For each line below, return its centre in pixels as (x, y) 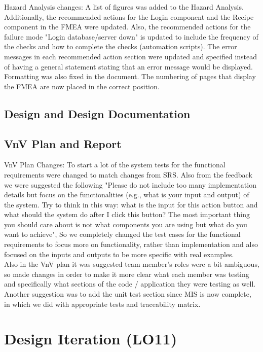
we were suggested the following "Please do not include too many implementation (130, 184)
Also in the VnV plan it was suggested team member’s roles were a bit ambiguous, (132, 264)
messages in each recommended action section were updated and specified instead (131, 56)
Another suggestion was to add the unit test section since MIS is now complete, (128, 294)
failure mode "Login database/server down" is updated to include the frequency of (131, 36)
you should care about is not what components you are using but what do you (126, 224)
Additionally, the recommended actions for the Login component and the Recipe (129, 16)
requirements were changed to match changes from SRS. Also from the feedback (128, 174)
